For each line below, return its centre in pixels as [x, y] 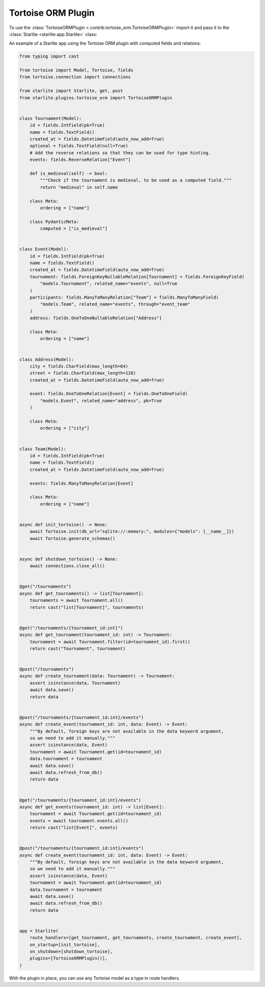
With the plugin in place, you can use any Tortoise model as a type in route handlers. [94, 978]
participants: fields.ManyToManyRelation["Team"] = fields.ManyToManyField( [124, 297]
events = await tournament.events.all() [79, 821]
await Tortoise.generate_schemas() [72, 538]
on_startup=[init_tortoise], [65, 944]
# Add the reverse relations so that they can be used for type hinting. [120, 153]
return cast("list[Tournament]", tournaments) [87, 607]
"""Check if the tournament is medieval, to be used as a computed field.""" [136, 180]
